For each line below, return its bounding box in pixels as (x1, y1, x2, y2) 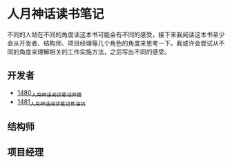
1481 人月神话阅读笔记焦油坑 (17, 97, 86, 107)
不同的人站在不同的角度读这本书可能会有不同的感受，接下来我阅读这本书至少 (7, 30, 225, 39)
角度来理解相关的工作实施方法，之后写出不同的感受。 (19, 48, 171, 56)
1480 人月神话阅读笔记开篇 (17, 88, 82, 99)
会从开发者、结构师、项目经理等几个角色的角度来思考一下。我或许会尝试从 (7, 39, 219, 47)
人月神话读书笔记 (7, 6, 105, 22)
